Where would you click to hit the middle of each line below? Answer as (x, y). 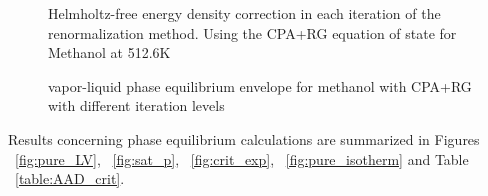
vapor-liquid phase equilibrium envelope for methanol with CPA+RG (260, 85)
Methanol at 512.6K (109, 52)
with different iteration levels (136, 105)
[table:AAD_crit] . (70, 178)
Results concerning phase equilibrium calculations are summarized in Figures (244, 138)
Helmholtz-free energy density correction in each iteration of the (244, 13)
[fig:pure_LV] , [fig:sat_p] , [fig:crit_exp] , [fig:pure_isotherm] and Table (242, 158)
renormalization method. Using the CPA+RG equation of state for (252, 32)
